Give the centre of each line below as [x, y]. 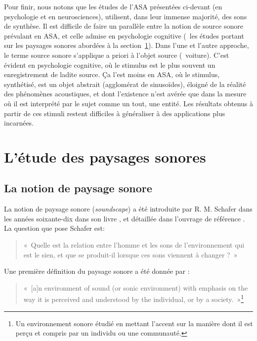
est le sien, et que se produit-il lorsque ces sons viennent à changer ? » [130, 254]
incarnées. [19, 123]
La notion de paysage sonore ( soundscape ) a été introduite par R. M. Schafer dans [128, 209]
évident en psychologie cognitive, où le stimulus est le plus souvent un [110, 64]
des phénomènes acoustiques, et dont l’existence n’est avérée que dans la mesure [125, 94]
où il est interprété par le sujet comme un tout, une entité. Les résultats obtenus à [128, 103]
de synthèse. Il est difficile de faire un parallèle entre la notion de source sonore [124, 26]
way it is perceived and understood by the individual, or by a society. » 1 [134, 298]
